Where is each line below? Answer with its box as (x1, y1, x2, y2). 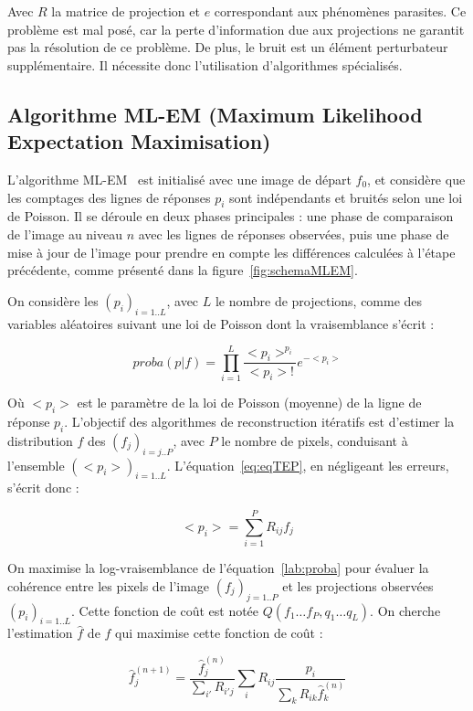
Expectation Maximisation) (7, 127, 271, 155)
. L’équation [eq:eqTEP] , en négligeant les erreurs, (166, 455, 449, 474)
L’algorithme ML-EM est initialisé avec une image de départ (7, 169, 352, 188)
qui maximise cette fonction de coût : (115, 623, 323, 642)
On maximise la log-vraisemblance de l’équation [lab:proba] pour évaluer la (7, 558, 429, 578)
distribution (7, 430, 73, 450)
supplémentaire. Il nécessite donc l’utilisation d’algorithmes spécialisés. (7, 55, 403, 74)
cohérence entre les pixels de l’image (7, 576, 210, 595)
